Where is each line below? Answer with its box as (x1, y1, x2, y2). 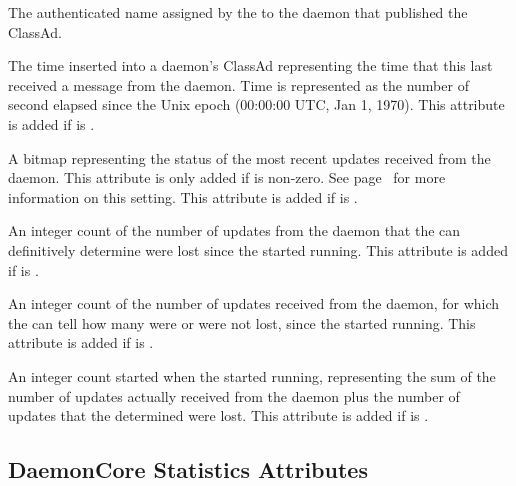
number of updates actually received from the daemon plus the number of (8, 385, 460, 406)
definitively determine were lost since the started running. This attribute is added (8, 239, 508, 260)
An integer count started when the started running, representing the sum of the (8, 365, 496, 386)
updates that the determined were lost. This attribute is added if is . (8, 405, 429, 426)
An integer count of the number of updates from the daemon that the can (8, 220, 461, 241)
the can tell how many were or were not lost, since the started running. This (8, 312, 476, 333)
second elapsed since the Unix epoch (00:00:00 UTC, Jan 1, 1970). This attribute (8, 94, 505, 115)
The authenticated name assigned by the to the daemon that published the (8, 2, 468, 22)
